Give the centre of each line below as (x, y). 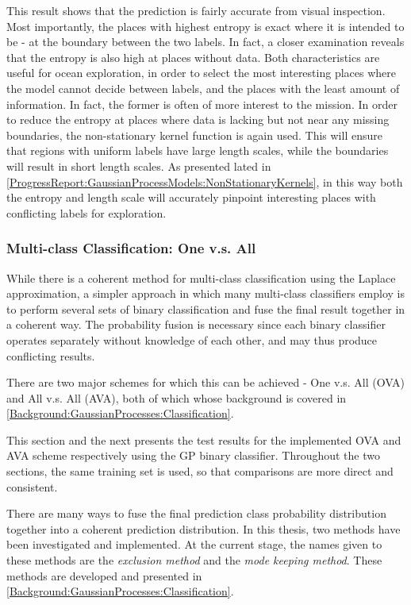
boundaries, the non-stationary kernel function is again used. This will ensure (194, 135)
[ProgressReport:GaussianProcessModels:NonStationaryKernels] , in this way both (205, 181)
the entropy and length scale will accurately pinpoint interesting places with (191, 197)
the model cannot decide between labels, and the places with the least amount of (203, 88)
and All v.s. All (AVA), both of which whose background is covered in (177, 397)
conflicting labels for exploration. (86, 212)
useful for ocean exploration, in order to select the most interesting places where (201, 73)
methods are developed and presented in (104, 575)
